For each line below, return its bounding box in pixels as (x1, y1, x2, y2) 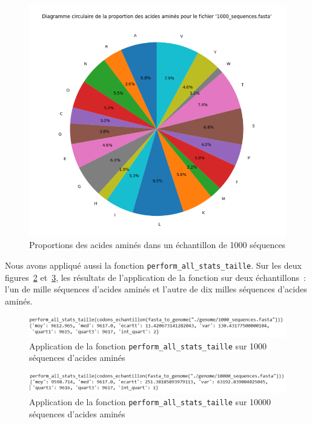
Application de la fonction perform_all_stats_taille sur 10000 (29, 395, 271, 408)
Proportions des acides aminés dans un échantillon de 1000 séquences (29, 238, 286, 251)
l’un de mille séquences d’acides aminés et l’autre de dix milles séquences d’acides (5, 283, 307, 295)
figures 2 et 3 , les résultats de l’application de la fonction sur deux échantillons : (5, 271, 306, 283)
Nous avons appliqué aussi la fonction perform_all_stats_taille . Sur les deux (5, 259, 302, 271)
